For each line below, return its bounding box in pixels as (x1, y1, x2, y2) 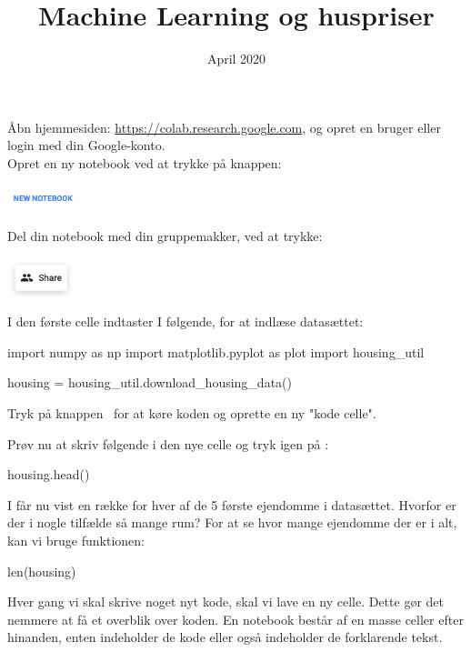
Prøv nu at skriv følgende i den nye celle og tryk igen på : (7, 434, 329, 453)
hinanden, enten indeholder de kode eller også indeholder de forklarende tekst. (7, 627, 443, 647)
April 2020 (206, 49, 266, 68)
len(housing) (7, 561, 76, 580)
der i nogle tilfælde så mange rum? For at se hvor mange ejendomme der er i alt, (7, 513, 457, 532)
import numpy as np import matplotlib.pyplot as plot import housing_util (7, 342, 425, 361)
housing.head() (7, 465, 90, 484)
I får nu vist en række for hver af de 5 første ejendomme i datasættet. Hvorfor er (7, 495, 456, 514)
